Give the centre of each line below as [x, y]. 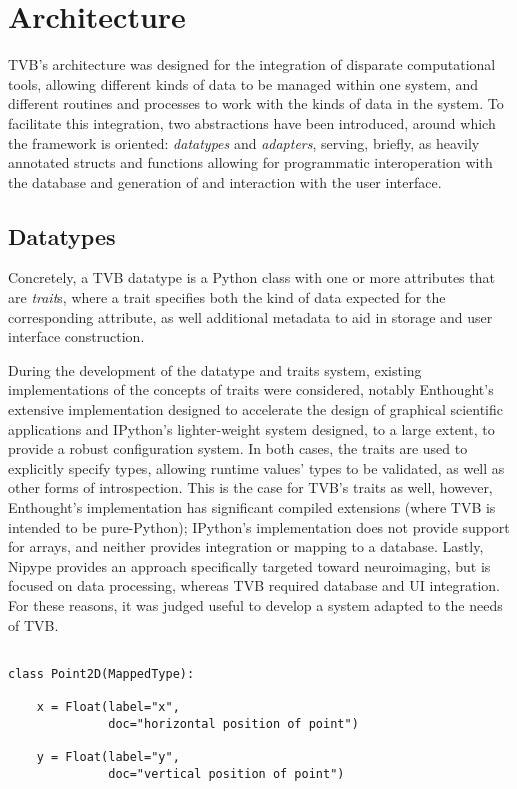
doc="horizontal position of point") [233, 723]
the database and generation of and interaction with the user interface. [225, 181]
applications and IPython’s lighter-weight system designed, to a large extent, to [251, 428]
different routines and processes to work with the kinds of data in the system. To [256, 103]
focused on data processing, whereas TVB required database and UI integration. [254, 585]
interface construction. [76, 336]
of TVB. [33, 624]
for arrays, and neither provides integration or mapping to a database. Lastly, [246, 546]
